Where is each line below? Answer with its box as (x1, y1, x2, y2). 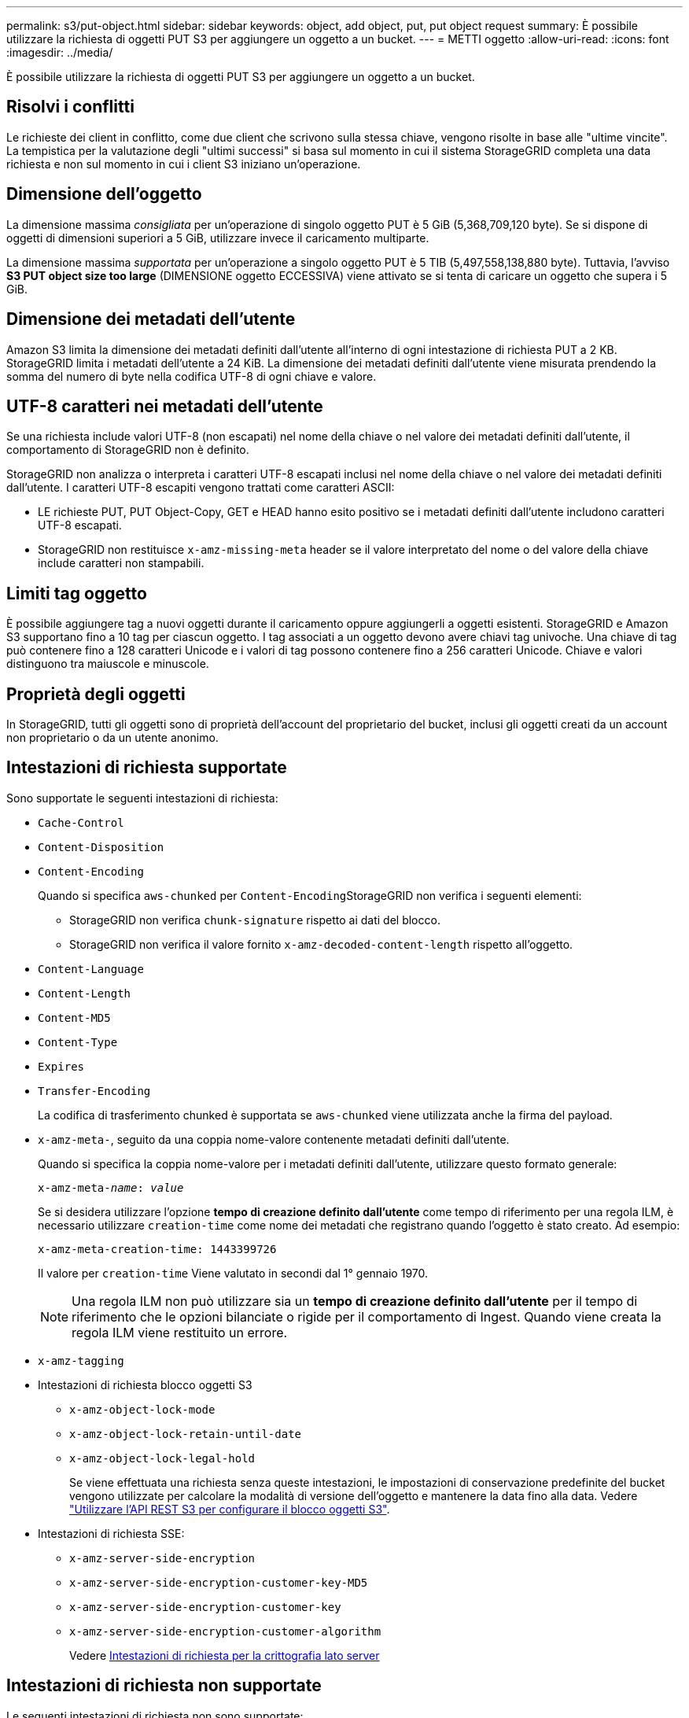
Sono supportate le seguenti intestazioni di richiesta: (6, 791, 278, 805)
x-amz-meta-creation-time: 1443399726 (38, 1242, 277, 1255)
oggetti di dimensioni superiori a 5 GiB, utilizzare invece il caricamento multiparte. (6, 230, 429, 245)
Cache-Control (38, 816, 124, 829)
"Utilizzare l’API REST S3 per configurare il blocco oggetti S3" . (69, 1502, 390, 1516)
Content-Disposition (38, 840, 164, 853)
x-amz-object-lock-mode (69, 1403, 216, 1416)
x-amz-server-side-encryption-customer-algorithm (69, 1624, 381, 1638)
